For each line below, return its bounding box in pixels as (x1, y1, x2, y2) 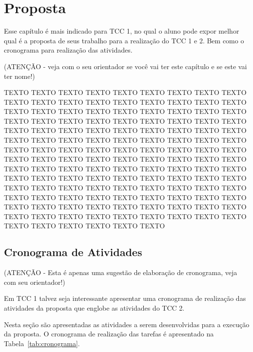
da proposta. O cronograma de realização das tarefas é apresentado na (4, 329, 214, 339)
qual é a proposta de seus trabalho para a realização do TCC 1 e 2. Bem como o (4, 35, 244, 45)
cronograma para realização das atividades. (4, 45, 133, 55)
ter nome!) (4, 71, 35, 81)
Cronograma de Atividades (4, 244, 142, 259)
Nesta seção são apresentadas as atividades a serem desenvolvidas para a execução (4, 319, 250, 329)
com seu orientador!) (4, 277, 65, 287)
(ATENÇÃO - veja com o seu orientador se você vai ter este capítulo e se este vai (4, 61, 247, 71)
